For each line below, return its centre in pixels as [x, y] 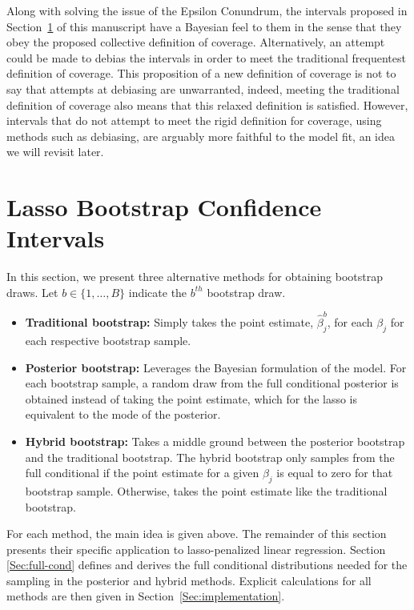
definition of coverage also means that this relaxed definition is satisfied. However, [207, 104]
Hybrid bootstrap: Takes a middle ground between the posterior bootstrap [215, 441]
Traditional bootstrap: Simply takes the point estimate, [169, 322]
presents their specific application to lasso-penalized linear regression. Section [196, 549]
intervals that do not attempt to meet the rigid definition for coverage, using [194, 120]
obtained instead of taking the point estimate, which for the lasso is [191, 398]
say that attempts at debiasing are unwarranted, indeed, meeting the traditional [203, 88]
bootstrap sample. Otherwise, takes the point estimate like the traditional [206, 490]
